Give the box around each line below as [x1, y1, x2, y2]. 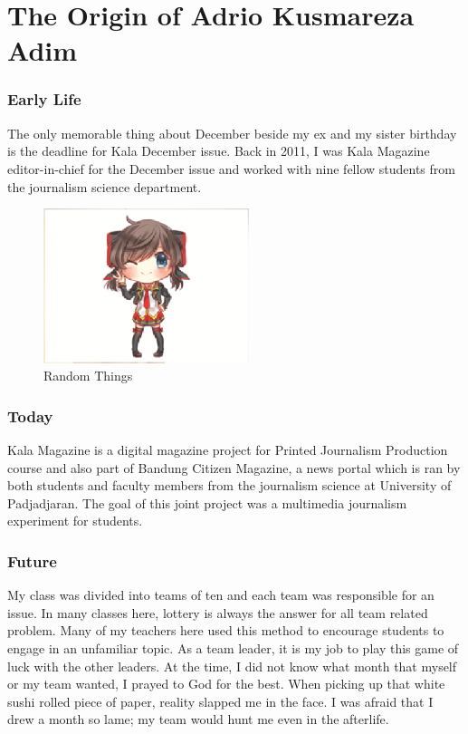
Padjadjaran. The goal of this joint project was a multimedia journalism [7, 493, 407, 512]
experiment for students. [7, 511, 143, 530]
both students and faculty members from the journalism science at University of [7, 476, 452, 495]
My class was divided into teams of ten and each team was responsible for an [7, 585, 435, 604]
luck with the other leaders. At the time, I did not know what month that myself [7, 656, 457, 675]
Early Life [7, 88, 81, 111]
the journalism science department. [7, 177, 202, 196]
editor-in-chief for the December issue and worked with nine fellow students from [7, 159, 455, 178]
